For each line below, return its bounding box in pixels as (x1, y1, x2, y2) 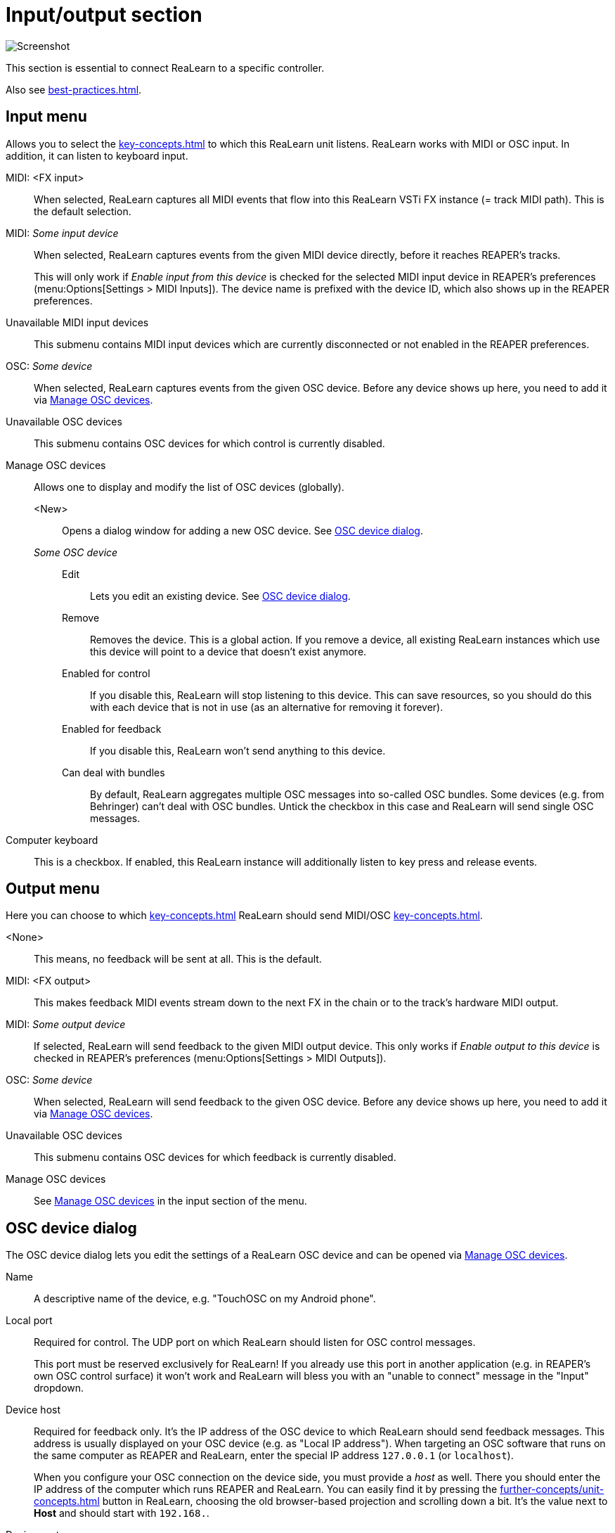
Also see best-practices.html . (6, 83, 142, 96)
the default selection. (34, 205, 131, 217)
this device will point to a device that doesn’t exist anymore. (90, 645, 367, 658)
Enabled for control (62, 667, 150, 679)
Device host (6, 1404, 60, 1416)
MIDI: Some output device (6, 1018, 126, 1031)
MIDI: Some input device (6, 226, 119, 239)
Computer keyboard (6, 833, 98, 846)
